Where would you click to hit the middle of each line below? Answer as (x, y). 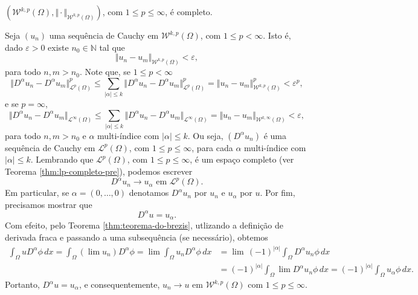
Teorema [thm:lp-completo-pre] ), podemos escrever (99, 171)
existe (58, 47)
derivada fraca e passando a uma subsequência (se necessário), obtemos (137, 237)
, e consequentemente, (119, 284)
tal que (112, 47)
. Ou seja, (205, 135)
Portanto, (22, 284)
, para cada (212, 147)
